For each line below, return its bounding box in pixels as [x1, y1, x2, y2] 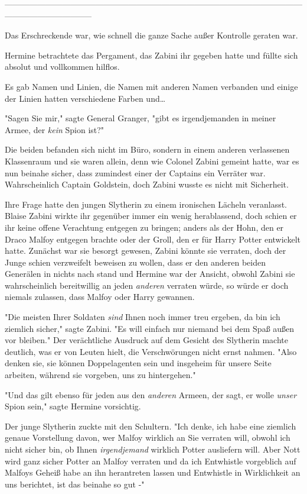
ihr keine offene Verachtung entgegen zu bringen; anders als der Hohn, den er [5, 221, 284, 233]
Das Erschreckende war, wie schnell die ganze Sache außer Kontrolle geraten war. [5, 29, 298, 41]
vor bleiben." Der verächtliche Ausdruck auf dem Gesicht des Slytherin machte [5, 334, 288, 346]
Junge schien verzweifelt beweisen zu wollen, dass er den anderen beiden [5, 256, 266, 268]
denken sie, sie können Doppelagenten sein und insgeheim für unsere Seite [5, 357, 272, 369]
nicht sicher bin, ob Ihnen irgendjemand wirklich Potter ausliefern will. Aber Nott [5, 443, 301, 455]
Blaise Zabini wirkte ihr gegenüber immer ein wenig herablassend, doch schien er [5, 209, 297, 222]
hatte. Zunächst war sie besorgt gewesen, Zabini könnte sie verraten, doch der [5, 244, 286, 257]
